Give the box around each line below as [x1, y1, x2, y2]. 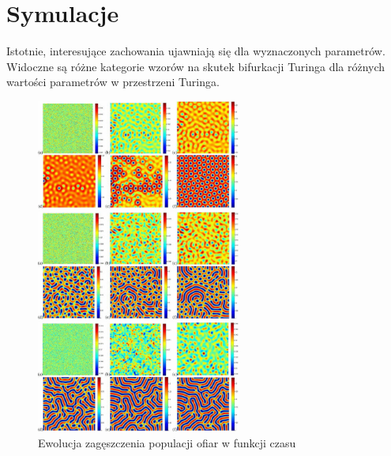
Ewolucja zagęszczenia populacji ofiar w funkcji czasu [38, 434, 296, 450]
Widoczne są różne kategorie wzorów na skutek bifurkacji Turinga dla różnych [6, 58, 385, 74]
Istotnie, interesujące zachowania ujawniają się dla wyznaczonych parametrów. [6, 43, 385, 59]
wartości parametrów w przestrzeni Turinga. [6, 73, 220, 90]
